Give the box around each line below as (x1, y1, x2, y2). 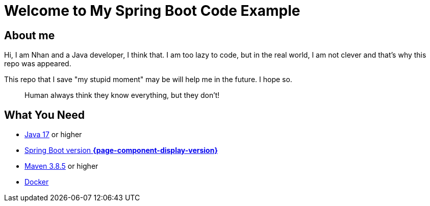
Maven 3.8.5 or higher (24, 162, 98, 171)
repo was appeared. (4, 59, 71, 68)
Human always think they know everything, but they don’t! (24, 91, 220, 100)
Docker (24, 177, 49, 187)
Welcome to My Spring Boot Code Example (4, 2, 300, 19)
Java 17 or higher (24, 130, 82, 139)
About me (4, 29, 55, 42)
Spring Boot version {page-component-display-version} (24, 146, 218, 155)
